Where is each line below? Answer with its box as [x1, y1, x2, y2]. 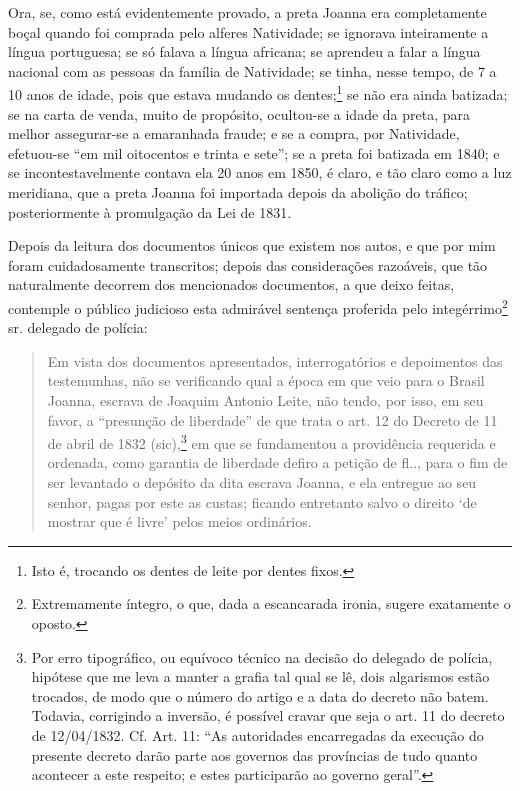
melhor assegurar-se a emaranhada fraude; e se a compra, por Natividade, [8, 123, 460, 144]
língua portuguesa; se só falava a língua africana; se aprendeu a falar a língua [8, 41, 481, 62]
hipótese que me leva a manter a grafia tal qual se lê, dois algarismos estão [31, 666, 490, 687]
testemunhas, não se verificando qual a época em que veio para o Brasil [47, 370, 485, 391]
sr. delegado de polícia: [8, 317, 148, 338]
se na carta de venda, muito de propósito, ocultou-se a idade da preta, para [8, 103, 470, 124]
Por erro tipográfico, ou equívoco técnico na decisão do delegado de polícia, [31, 646, 493, 667]
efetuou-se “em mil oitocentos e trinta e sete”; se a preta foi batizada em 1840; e [8, 142, 500, 163]
